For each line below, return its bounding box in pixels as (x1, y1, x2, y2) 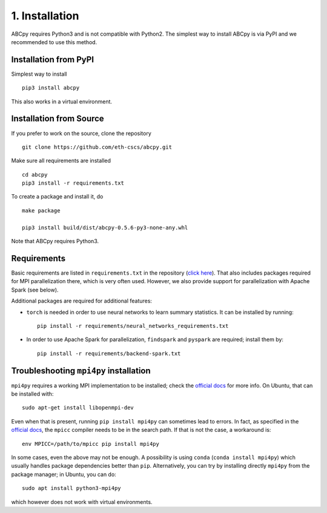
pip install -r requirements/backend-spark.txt (37, 350, 181, 357)
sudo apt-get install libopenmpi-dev (22, 404, 134, 411)
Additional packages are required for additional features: (11, 297, 153, 305)
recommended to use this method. (11, 38, 97, 45)
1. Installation (11, 9, 79, 22)
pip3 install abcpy (22, 85, 80, 91)
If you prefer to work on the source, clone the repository (11, 129, 151, 137)
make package (22, 207, 61, 214)
